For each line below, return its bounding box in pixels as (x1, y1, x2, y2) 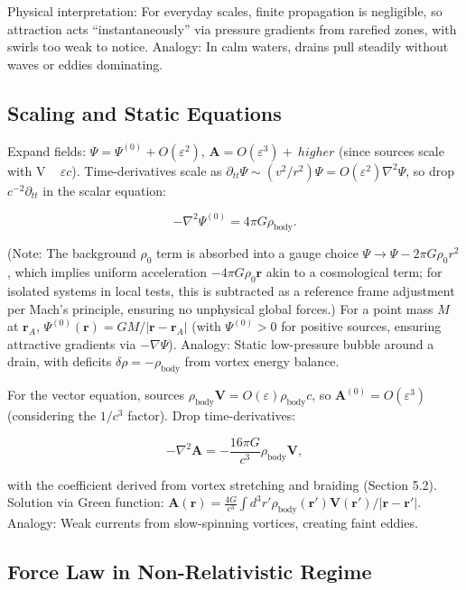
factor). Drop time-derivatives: (127, 405, 296, 424)
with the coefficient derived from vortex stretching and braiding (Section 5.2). (7, 475, 437, 493)
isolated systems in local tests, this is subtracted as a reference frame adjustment (7, 281, 455, 300)
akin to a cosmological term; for (266, 263, 443, 281)
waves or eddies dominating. (7, 54, 163, 73)
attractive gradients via (7, 334, 136, 353)
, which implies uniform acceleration (7, 263, 208, 281)
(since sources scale (339, 141, 444, 160)
